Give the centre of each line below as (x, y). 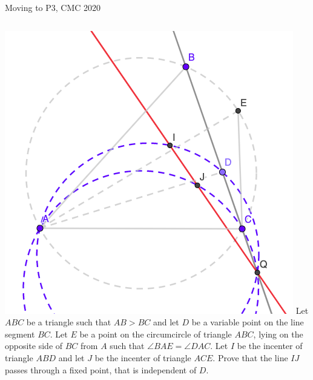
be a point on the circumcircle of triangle (156, 334)
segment (20, 334)
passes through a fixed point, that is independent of (101, 369)
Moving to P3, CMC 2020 (53, 7)
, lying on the (278, 334)
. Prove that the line (250, 357)
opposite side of (34, 346)
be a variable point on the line (248, 322)
